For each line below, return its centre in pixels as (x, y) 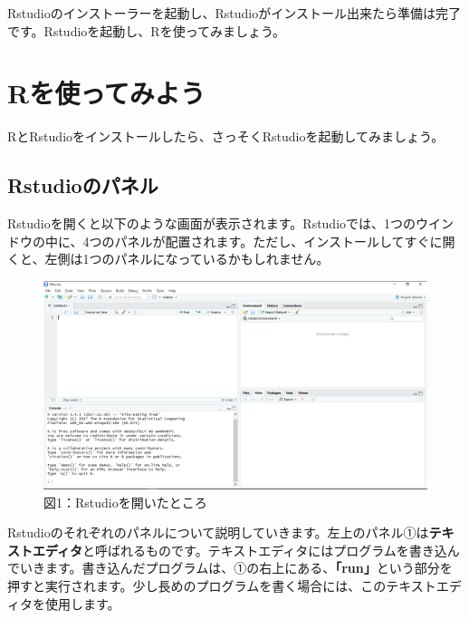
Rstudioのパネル (83, 185)
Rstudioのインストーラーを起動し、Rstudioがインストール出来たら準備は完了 (234, 13)
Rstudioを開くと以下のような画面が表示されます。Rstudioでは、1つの (212, 223)
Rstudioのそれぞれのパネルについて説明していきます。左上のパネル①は (218, 532)
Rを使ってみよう (106, 93)
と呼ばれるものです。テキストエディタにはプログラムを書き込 (265, 550)
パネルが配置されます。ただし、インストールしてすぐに (278, 241)
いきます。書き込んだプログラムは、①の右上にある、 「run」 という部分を (236, 568)
